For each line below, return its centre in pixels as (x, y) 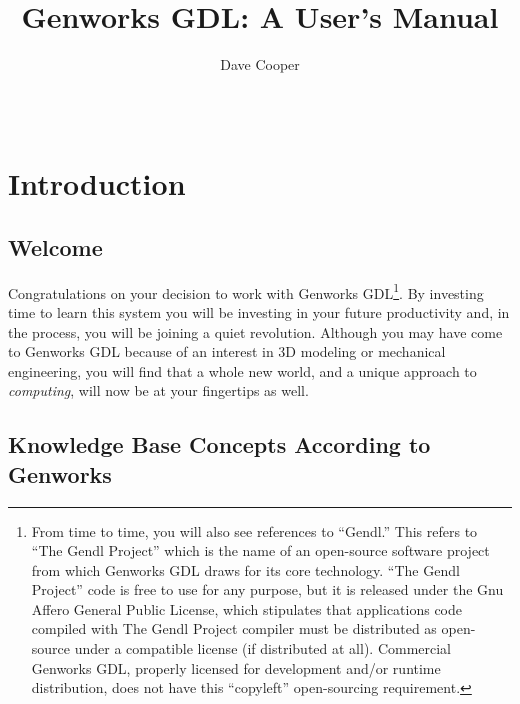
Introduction (97, 183)
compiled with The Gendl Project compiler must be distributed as (234, 628)
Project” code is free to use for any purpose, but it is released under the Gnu (267, 589)
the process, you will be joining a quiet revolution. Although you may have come (255, 331)
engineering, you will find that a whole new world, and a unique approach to (242, 370)
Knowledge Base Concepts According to (219, 444)
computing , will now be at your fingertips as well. (158, 390)
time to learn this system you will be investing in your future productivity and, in (259, 311)
